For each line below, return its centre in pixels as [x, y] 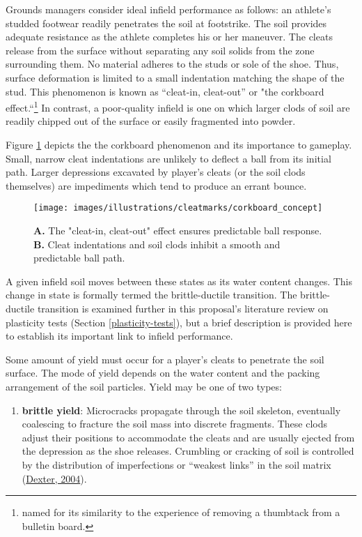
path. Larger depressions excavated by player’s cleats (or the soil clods [156, 172]
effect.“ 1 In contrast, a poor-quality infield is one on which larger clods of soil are [178, 106]
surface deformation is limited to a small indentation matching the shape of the [175, 77]
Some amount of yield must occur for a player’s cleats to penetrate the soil [165, 359]
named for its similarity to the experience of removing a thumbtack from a [181, 512]
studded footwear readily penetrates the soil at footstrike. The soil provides [166, 23]
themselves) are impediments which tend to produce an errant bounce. [156, 185]
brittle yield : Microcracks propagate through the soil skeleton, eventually [181, 410]
